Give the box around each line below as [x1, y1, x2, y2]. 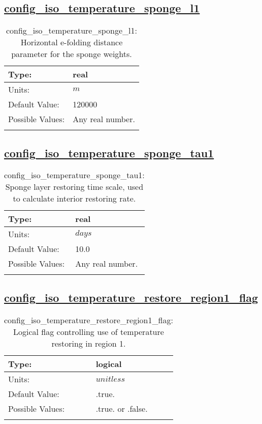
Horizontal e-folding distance [20, 36, 123, 48]
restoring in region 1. [51, 337, 126, 349]
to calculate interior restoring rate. [13, 192, 136, 205]
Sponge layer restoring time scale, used [5, 181, 144, 193]
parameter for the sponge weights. [11, 48, 132, 60]
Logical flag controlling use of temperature [13, 325, 164, 337]
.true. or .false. [95, 402, 148, 414]
